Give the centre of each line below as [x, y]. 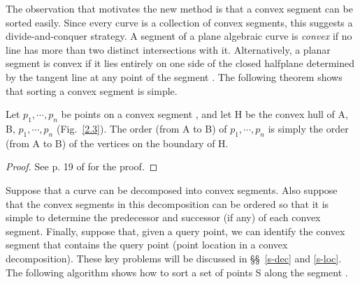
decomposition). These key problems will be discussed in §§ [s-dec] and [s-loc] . [174, 258]
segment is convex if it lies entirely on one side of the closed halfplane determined [180, 63]
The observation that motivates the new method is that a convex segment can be [179, 8]
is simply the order [308, 128]
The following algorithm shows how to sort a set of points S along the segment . [177, 272]
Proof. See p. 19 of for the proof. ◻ [82, 166]
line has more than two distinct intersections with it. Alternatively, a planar [168, 49]
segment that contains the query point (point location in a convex [147, 245]
